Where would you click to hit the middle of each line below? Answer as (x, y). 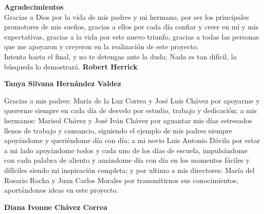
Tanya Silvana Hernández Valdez (63, 83)
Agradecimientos (34, 7)
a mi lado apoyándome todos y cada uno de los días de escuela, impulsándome (126, 150)
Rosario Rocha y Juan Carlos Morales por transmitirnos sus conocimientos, (121, 180)
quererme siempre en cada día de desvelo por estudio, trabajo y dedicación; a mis (130, 110)
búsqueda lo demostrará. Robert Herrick (71, 66)
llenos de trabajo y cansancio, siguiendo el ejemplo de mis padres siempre (118, 130)
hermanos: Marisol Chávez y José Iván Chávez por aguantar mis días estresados (128, 120)
